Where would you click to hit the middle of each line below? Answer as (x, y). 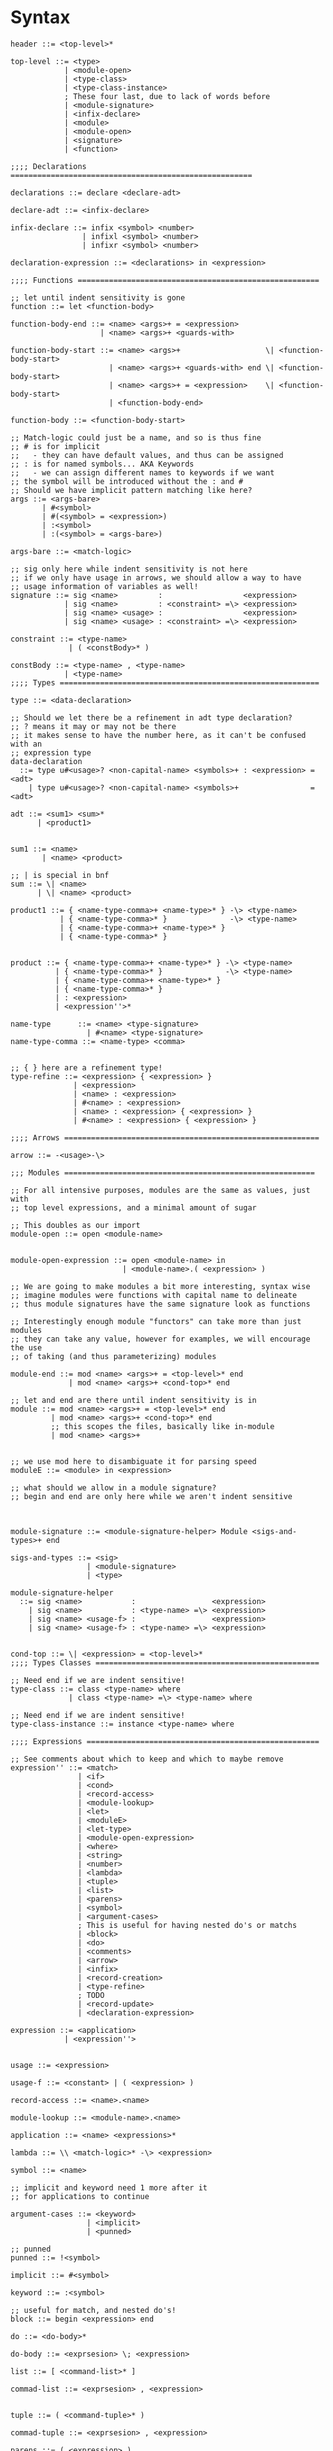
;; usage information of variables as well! (104, 586)
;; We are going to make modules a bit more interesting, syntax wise (160, 1286)
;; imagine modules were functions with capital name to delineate (154, 1295)
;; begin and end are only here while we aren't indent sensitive (151, 1496)
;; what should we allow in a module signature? (113, 1487)
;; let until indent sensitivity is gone (98, 297)
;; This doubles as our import (75, 1225)
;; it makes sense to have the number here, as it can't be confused (158, 735)
